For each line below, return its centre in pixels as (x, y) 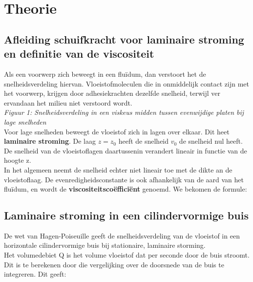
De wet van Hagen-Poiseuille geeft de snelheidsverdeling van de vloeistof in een (122, 235)
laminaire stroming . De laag (50, 141)
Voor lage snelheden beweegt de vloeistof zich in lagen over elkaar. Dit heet (117, 131)
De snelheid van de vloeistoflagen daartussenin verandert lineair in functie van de (126, 150)
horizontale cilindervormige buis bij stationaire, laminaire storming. (105, 245)
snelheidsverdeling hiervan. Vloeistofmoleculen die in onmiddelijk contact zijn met (126, 83)
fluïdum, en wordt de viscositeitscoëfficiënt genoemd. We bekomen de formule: (126, 189)
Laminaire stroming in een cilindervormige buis (126, 215)
